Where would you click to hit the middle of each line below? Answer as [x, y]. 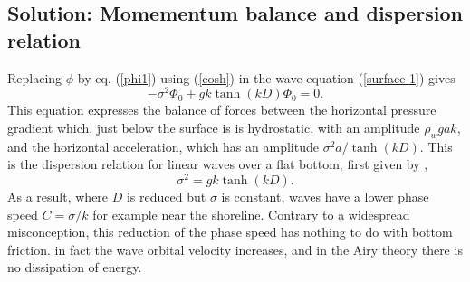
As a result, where [58, 196]
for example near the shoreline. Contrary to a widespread [251, 214]
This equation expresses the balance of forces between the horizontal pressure [222, 110]
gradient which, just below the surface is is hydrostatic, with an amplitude [214, 127]
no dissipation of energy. [75, 267]
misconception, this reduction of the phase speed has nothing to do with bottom [230, 232]
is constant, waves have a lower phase [325, 196]
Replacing [35, 77]
